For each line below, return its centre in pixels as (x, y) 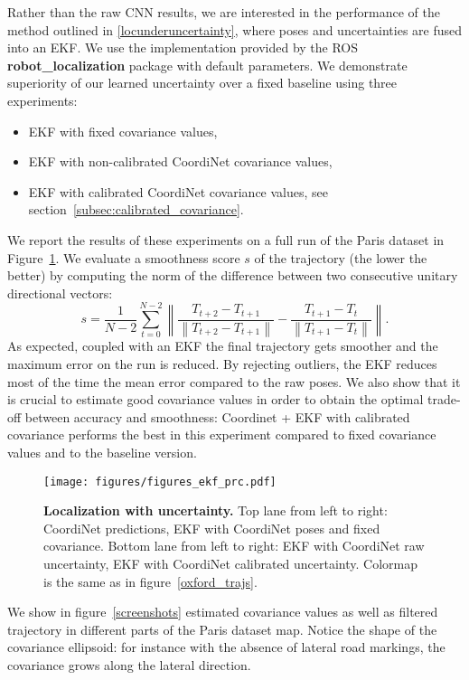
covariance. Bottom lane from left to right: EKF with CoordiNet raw (234, 546)
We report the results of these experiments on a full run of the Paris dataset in (226, 239)
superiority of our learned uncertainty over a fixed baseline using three (202, 83)
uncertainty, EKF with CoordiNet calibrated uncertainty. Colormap (231, 564)
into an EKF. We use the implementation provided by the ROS (183, 47)
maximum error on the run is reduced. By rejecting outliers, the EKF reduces (222, 364)
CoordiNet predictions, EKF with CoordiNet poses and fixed (212, 528)
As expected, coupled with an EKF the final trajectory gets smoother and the (223, 346)
